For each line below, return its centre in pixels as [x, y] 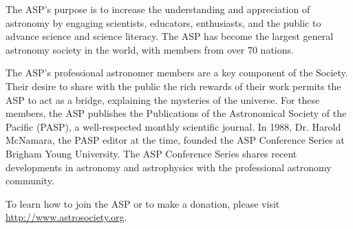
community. [30, 181]
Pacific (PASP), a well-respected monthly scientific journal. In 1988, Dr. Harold [173, 126]
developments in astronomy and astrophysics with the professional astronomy [169, 167]
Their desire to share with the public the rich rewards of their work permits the [173, 86]
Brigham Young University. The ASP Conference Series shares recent [151, 153]
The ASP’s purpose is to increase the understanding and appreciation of [158, 9]
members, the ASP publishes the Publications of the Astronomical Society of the [176, 113]
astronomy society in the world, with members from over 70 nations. [150, 49]
